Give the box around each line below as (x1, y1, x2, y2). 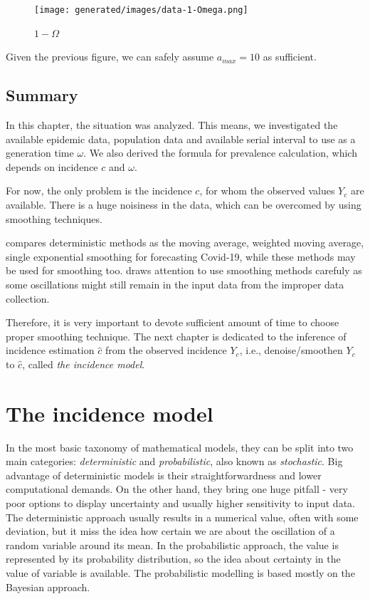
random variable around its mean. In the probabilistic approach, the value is (6, 537, 339, 552)
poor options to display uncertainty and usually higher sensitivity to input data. (6, 496, 355, 511)
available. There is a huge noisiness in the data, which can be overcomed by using (6, 197, 361, 212)
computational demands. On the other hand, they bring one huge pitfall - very (6, 481, 348, 496)
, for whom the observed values (199, 183, 335, 198)
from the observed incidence (105, 343, 227, 358)
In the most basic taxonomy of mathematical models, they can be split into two (6, 439, 354, 454)
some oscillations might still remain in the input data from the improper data (6, 276, 344, 291)
